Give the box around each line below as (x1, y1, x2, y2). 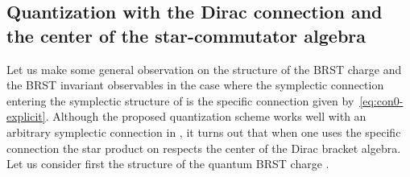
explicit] (6, 108, 46, 125)
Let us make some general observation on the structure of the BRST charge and (6, 60, 402, 77)
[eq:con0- (359, 92, 404, 109)
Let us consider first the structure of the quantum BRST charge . (6, 155, 329, 172)
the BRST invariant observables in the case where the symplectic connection (6, 76, 384, 93)
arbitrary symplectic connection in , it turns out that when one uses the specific (6, 123, 401, 140)
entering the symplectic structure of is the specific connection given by (6, 92, 354, 109)
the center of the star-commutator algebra (6, 23, 367, 47)
